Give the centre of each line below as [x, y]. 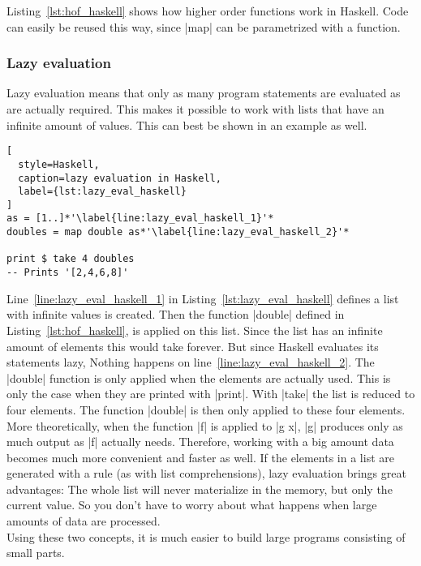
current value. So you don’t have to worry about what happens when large [192, 505]
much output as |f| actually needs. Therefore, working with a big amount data [200, 442]
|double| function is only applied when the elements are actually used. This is [199, 377]
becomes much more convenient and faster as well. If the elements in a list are [200, 457]
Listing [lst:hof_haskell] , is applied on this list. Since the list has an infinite [195, 330]
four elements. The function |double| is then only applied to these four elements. [206, 409]
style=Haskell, [59, 164]
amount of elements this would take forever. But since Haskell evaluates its [193, 346]
